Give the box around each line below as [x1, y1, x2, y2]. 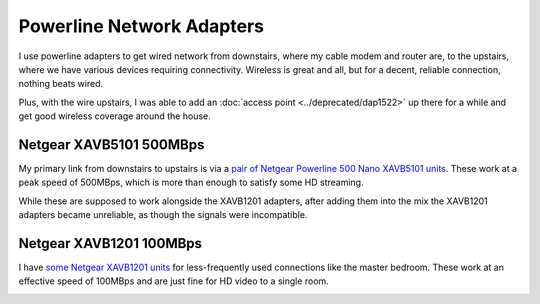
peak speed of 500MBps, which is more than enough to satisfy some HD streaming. [18, 176, 364, 189]
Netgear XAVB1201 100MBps [18, 235, 203, 252]
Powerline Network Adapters [18, 15, 265, 37]
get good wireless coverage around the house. [18, 110, 212, 122]
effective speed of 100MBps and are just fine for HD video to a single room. [18, 275, 329, 287]
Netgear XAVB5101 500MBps [18, 136, 205, 153]
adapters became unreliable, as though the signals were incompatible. [18, 209, 308, 221]
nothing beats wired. [18, 78, 104, 90]
